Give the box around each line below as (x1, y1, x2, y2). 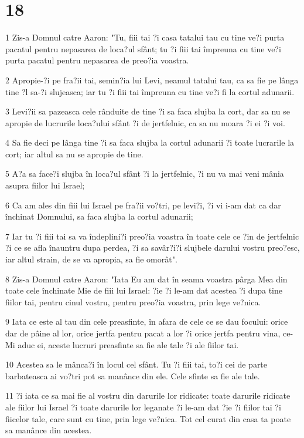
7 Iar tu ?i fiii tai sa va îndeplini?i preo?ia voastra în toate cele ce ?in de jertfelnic (5, 230, 299, 242)
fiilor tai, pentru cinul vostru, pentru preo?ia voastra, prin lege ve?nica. (5, 295, 261, 308)
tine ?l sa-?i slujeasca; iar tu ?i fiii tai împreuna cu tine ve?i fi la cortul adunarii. (5, 85, 295, 97)
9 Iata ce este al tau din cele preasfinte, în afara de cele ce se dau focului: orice (5, 315, 288, 328)
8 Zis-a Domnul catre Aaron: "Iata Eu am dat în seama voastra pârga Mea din (5, 272, 288, 285)
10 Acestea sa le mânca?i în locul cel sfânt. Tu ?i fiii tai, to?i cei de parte (5, 358, 268, 370)
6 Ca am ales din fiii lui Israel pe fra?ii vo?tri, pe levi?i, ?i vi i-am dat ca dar (5, 198, 281, 211)
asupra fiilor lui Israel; (5, 179, 85, 191)
